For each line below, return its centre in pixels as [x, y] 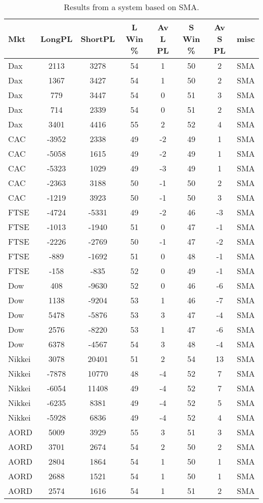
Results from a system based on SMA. [131, 7]
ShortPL [98, 39]
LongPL [57, 39]
